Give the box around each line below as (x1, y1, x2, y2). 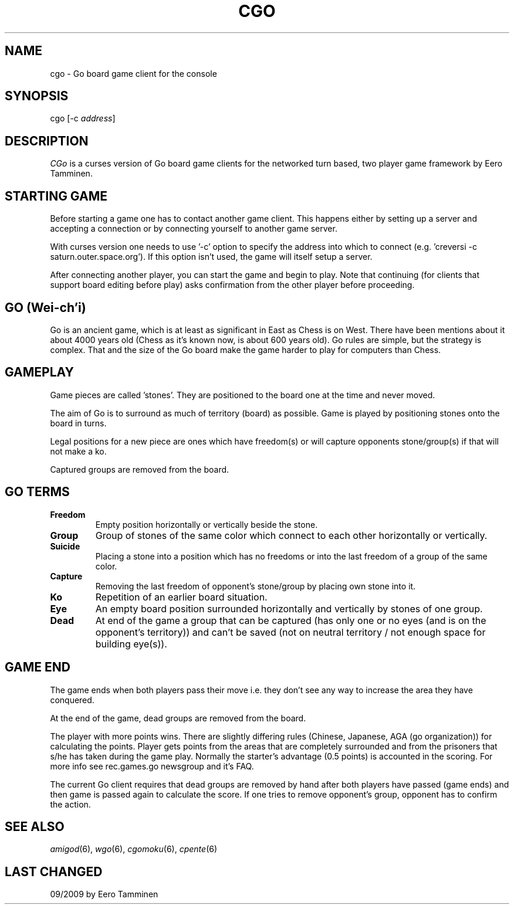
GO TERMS (5, 484, 70, 500)
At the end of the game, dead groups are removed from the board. (50, 713, 306, 723)
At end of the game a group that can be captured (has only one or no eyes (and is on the (95, 614, 486, 626)
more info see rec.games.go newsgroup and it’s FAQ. (50, 761, 254, 771)
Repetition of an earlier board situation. (95, 591, 268, 603)
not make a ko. (50, 446, 107, 456)
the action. (50, 799, 91, 809)
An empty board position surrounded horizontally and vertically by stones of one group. (95, 602, 483, 615)
